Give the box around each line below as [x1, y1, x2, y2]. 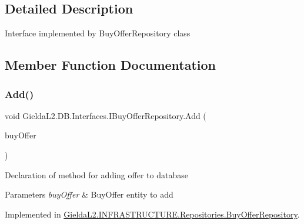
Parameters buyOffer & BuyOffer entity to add [5, 188, 173, 201]
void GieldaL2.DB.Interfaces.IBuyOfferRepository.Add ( [5, 109, 206, 121]
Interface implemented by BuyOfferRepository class [5, 27, 191, 39]
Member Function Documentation [5, 56, 216, 74]
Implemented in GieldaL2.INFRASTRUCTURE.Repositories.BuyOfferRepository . [5, 208, 300, 220]
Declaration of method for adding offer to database [5, 168, 188, 181]
